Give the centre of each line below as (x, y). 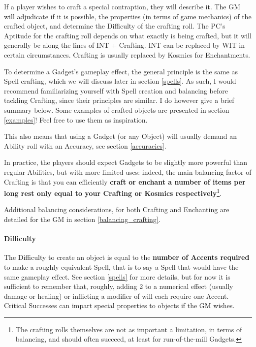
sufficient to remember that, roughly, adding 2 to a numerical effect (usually (119, 286)
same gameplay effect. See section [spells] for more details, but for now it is (117, 276)
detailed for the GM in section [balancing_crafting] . (82, 219)
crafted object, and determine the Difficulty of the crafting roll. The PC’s (115, 26)
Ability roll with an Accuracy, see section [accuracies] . (85, 145)
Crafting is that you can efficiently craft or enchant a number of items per (125, 181)
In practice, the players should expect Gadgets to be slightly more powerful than (126, 162)
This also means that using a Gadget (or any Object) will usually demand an (121, 136)
